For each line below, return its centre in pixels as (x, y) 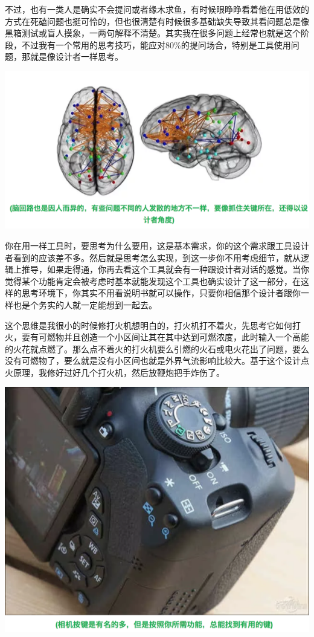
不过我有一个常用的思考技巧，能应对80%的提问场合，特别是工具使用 (156, 44)
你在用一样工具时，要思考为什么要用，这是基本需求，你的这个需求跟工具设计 (157, 245)
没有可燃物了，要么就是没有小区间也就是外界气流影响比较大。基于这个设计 (153, 361)
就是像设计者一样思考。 (76, 57)
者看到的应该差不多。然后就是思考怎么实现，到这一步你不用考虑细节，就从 (153, 257)
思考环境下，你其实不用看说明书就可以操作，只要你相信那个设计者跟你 (161, 293)
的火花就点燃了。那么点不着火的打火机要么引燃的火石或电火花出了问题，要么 (157, 348)
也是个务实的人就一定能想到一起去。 (85, 304)
